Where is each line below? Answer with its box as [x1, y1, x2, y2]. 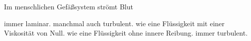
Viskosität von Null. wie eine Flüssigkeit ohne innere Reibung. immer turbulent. [4, 28, 248, 38]
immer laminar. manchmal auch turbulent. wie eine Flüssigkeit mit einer [4, 18, 225, 28]
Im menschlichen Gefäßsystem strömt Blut [4, 1, 133, 11]
